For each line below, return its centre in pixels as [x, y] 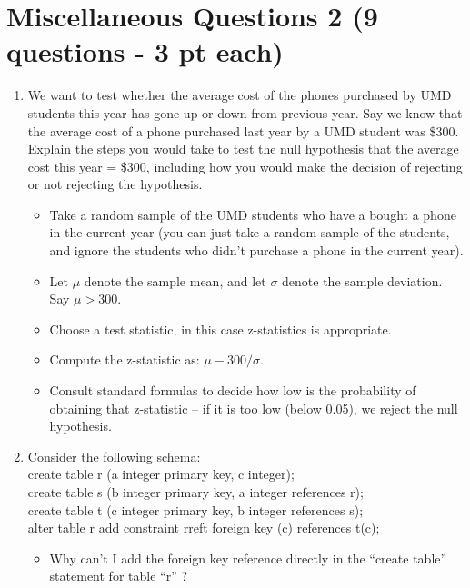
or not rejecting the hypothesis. [115, 184]
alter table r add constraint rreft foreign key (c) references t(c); [204, 528]
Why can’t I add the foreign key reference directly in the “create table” [248, 558]
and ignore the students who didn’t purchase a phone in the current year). [256, 250]
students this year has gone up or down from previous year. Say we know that [245, 112]
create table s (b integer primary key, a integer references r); [195, 492]
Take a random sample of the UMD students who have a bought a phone [253, 214]
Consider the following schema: [114, 456]
